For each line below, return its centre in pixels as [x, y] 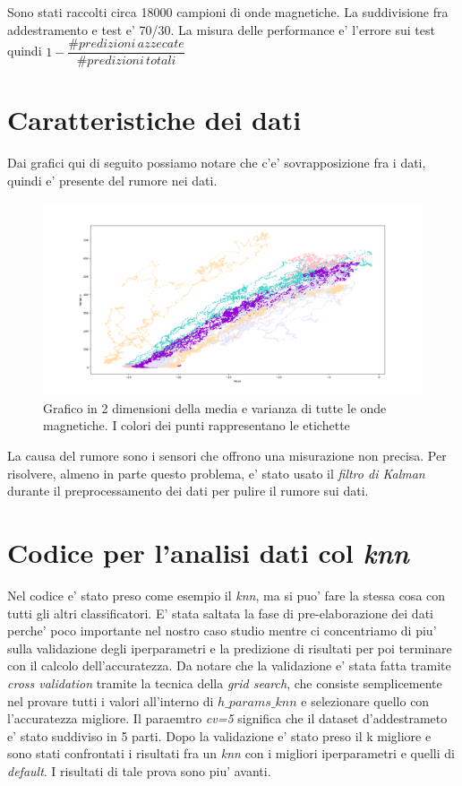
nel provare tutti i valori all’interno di [111, 700]
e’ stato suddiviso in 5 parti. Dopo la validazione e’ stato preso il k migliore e [219, 735]
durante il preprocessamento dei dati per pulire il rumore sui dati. [188, 491]
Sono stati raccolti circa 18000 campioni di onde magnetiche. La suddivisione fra [228, 12]
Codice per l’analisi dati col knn [208, 553]
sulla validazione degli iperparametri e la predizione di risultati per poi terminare [230, 648]
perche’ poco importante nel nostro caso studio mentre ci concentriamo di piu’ [222, 631]
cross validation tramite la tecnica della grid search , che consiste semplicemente [225, 682]
